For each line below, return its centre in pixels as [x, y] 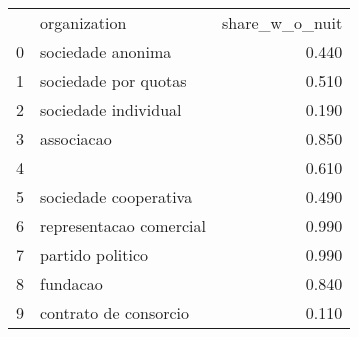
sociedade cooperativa [116, 196]
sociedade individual [111, 109]
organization [83, 22]
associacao [76, 138]
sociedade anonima [106, 51]
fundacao [71, 283]
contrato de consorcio [115, 312]
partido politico [94, 254]
